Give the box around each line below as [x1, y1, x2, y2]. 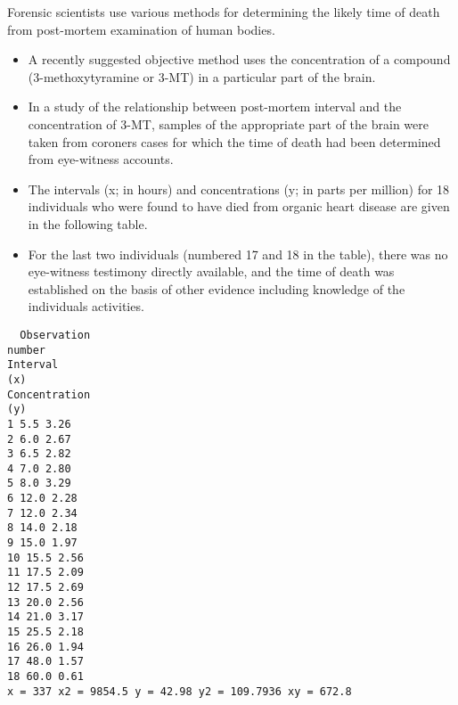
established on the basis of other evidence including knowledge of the [28, 279, 405, 298]
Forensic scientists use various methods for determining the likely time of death [7, 3, 440, 20]
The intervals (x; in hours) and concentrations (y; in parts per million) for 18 [28, 179, 450, 198]
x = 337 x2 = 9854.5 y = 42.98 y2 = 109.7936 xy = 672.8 [7, 685, 352, 698]
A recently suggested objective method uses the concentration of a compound [28, 50, 451, 69]
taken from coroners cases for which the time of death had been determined [28, 132, 441, 151]
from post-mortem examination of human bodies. [7, 20, 275, 38]
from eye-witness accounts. [28, 150, 174, 168]
